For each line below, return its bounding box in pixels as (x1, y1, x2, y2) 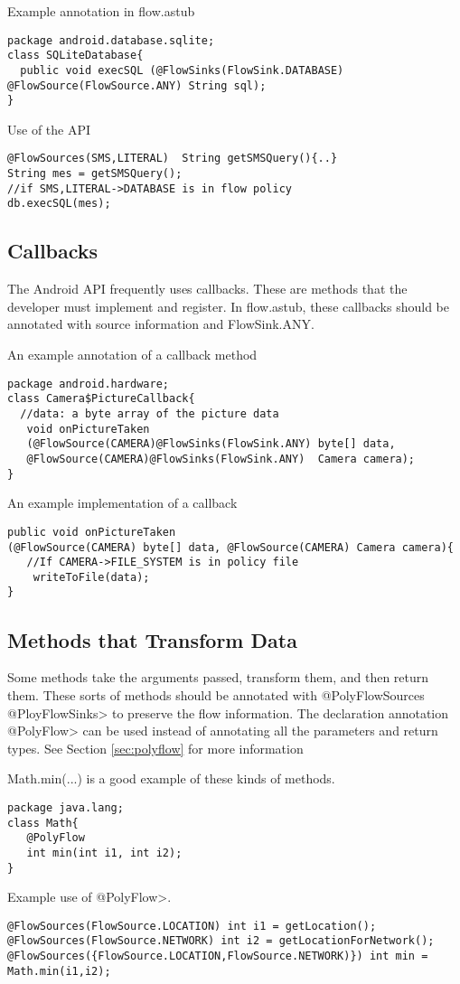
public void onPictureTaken (7, 525, 176, 539)
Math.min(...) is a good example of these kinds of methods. (7, 769, 335, 788)
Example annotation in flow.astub (7, 2, 195, 20)
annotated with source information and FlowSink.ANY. (7, 314, 314, 333)
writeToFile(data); (33, 570, 150, 584)
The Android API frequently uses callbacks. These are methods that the (7, 279, 408, 298)
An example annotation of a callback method (7, 345, 258, 364)
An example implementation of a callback (7, 493, 238, 512)
